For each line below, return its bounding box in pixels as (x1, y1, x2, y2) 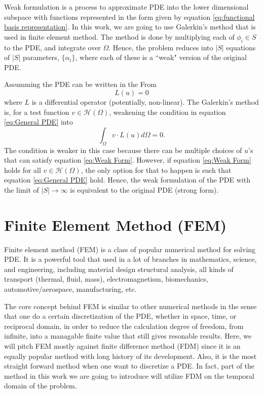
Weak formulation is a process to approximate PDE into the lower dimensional (4, 2, 249, 12)
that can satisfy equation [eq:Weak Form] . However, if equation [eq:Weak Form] (4, 155, 251, 165)
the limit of (4, 184, 39, 195)
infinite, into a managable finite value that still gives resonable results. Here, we (4, 330, 252, 341)
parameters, (22, 52, 59, 63)
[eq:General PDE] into (4, 116, 73, 127)
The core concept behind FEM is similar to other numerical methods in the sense (4, 300, 257, 311)
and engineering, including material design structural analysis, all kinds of (4, 263, 234, 274)
